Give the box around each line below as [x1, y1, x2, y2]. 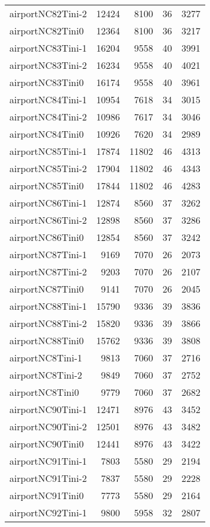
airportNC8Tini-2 [9, 368, 82, 382]
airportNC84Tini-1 [9, 93, 87, 106]
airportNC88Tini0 [9, 334, 84, 347]
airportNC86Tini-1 [9, 196, 87, 209]
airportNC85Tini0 [9, 179, 84, 192]
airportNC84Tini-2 [9, 110, 87, 123]
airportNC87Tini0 [9, 282, 84, 296]
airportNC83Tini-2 [9, 58, 87, 72]
